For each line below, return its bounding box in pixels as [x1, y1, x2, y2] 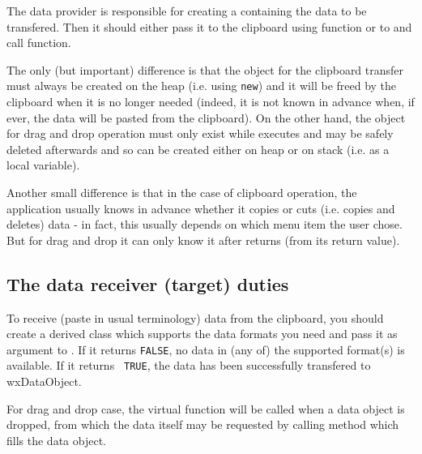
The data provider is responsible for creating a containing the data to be [6, 2, 367, 19]
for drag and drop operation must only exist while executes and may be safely [6, 125, 394, 142]
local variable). [6, 156, 80, 173]
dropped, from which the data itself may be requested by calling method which [6, 416, 399, 433]
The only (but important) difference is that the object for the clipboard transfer [6, 61, 404, 78]
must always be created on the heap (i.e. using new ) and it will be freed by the [6, 77, 397, 94]
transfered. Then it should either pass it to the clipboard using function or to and [6, 18, 412, 35]
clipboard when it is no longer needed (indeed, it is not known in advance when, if [6, 93, 415, 110]
